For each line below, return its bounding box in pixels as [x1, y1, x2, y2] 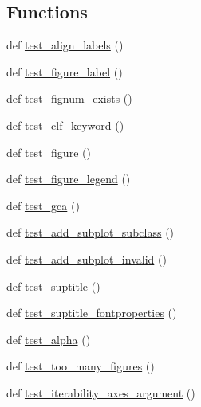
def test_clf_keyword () [6, 116, 124, 133]
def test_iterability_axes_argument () [6, 384, 195, 401]
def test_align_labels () [6, 37, 124, 53]
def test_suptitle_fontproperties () [6, 304, 177, 321]
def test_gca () [6, 197, 80, 213]
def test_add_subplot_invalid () [6, 250, 167, 267]
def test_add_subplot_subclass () [6, 224, 175, 241]
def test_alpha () [6, 331, 91, 347]
